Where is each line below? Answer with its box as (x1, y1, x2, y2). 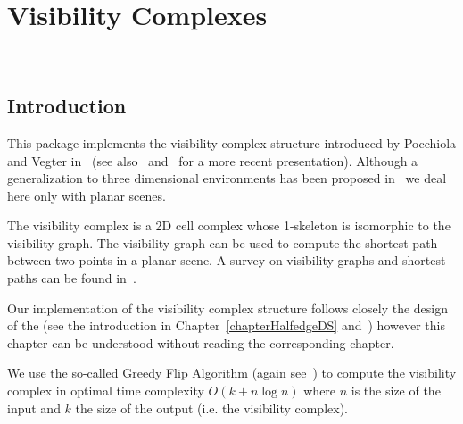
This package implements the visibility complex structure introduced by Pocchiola (7, 133, 457, 152)
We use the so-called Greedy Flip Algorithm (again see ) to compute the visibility (7, 363, 457, 382)
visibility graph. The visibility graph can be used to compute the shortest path (7, 233, 438, 252)
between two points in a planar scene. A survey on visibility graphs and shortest (7, 251, 446, 270)
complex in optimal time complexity (7, 381, 204, 400)
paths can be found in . (7, 269, 136, 287)
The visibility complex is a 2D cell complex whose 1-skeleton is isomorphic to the (7, 216, 451, 235)
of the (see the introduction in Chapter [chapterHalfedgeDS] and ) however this (7, 316, 445, 335)
